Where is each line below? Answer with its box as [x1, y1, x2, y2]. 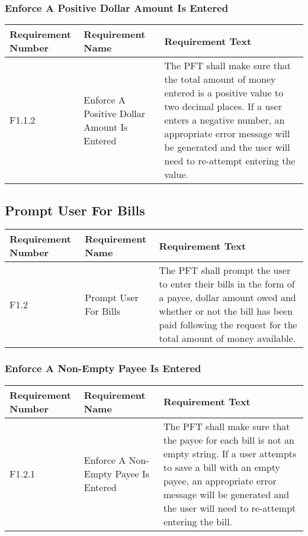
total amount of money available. [159, 331, 296, 346]
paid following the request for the [159, 318, 297, 332]
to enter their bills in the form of [159, 277, 295, 291]
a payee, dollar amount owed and [159, 290, 296, 305]
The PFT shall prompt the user [159, 263, 291, 277]
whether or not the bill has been [159, 304, 293, 318]
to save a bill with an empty [163, 460, 280, 474]
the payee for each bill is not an [163, 432, 294, 447]
